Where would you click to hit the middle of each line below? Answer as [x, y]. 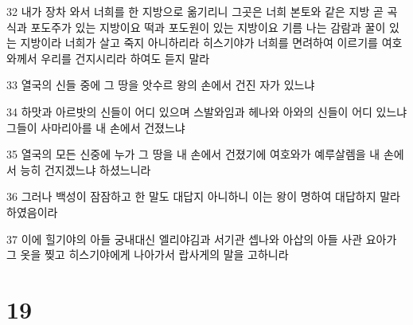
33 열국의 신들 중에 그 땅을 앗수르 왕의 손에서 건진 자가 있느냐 [161, 85]
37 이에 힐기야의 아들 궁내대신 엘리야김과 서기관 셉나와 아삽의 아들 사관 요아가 [202, 239]
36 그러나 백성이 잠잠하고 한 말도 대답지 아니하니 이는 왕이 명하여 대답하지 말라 [203, 196]
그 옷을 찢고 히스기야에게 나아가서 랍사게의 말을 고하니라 [148, 255]
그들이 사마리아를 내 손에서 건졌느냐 [96, 127]
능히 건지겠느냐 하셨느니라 [86, 169]
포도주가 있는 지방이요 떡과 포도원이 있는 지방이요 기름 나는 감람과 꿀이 [208, 27]
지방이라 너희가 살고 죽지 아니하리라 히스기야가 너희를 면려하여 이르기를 [199, 43]
